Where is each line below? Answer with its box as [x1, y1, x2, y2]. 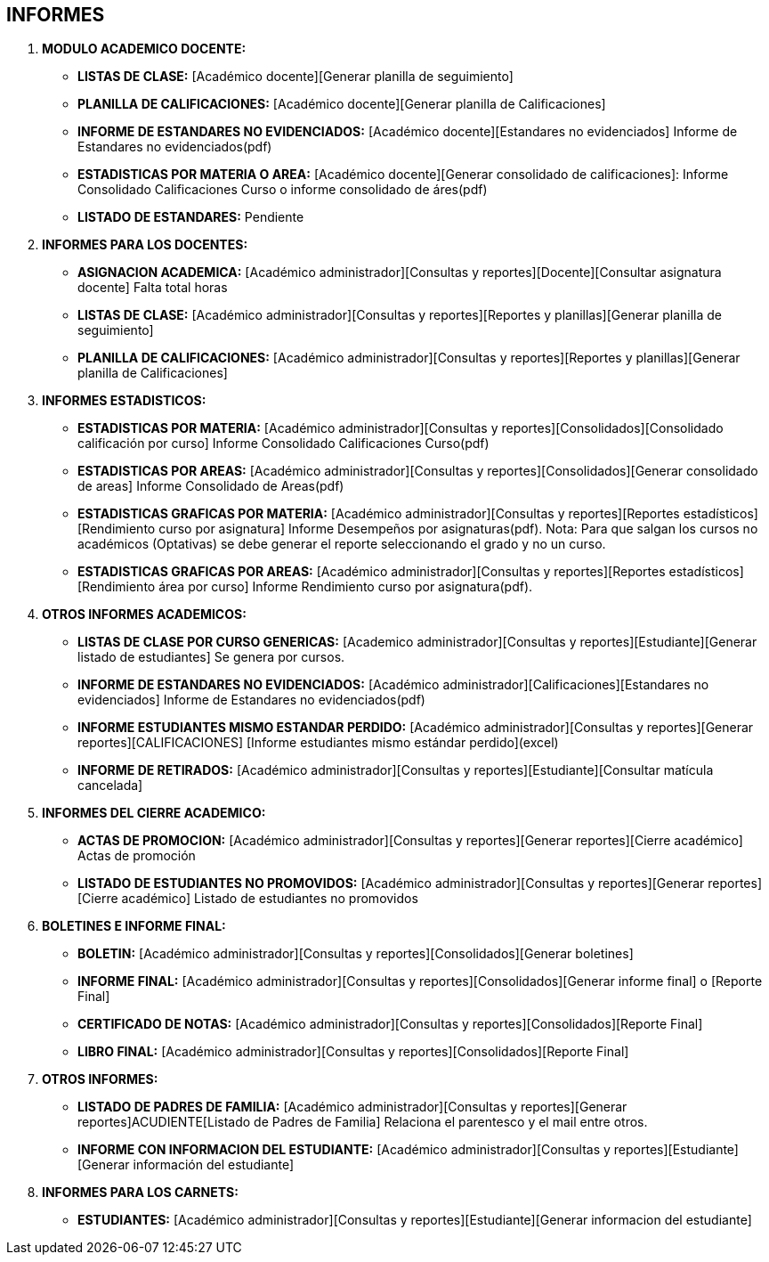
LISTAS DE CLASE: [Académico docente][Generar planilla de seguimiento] [77, 69, 514, 85]
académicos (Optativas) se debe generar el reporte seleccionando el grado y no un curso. [77, 536, 606, 552]
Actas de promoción [77, 848, 196, 864]
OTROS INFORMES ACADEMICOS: [42, 607, 247, 623]
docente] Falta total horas [77, 280, 228, 296]
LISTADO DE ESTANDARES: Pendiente [77, 209, 304, 225]
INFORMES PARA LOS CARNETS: [42, 1185, 239, 1201]
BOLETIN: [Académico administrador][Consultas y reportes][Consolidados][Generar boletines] [77, 946, 634, 962]
